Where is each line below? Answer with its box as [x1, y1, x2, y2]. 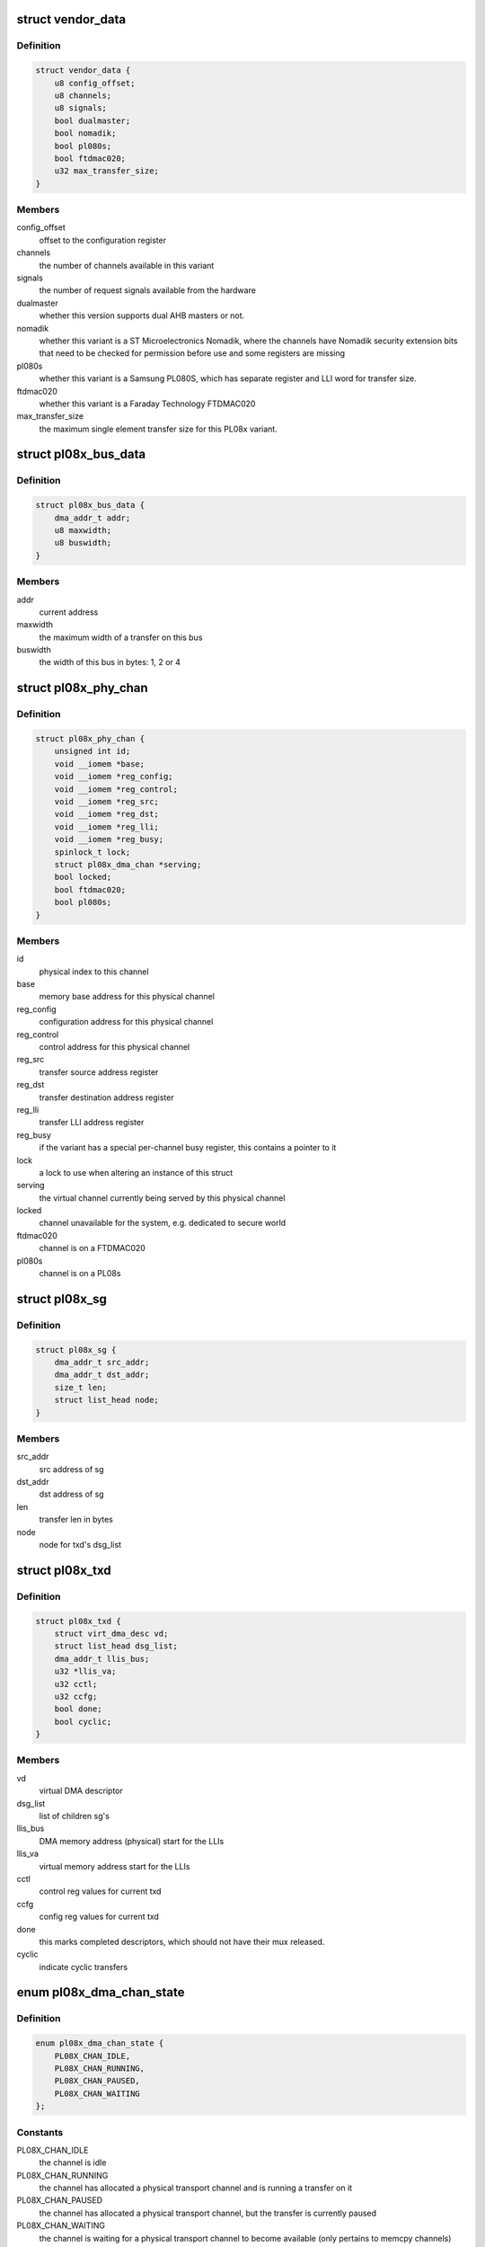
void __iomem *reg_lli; [54, 822, 159, 831]
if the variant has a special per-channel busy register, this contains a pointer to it [39, 1142, 337, 1153]
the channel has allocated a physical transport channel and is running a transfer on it [39, 2182, 353, 2193]
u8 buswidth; [54, 537, 112, 548]
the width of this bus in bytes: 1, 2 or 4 [39, 657, 181, 668]
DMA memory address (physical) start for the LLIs [39, 1835, 225, 1846]
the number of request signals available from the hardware [39, 285, 256, 296]
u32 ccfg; [54, 1691, 98, 1701]
